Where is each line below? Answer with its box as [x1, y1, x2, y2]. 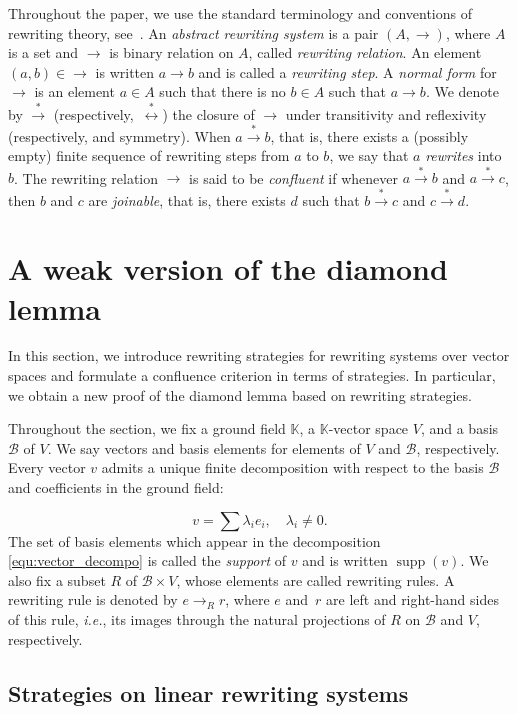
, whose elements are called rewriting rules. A [176, 569, 455, 590]
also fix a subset [8, 569, 106, 590]
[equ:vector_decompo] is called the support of [8, 550, 287, 571]
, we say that [329, 145, 409, 166]
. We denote [425, 81, 499, 102]
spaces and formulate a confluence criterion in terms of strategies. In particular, [8, 365, 496, 386]
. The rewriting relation [14, 167, 159, 188]
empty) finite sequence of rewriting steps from [8, 145, 290, 166]
